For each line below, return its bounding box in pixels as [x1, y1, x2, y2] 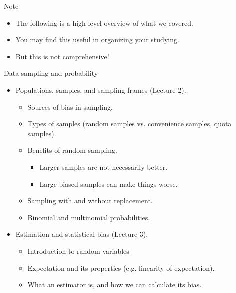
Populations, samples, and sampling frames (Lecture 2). [15, 84, 186, 95]
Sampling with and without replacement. [27, 195, 153, 206]
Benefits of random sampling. [27, 145, 117, 155]
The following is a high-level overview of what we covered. [15, 17, 193, 28]
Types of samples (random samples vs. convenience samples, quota [27, 118, 232, 129]
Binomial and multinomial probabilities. [27, 212, 150, 222]
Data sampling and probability [4, 68, 98, 78]
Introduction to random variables [27, 245, 129, 256]
